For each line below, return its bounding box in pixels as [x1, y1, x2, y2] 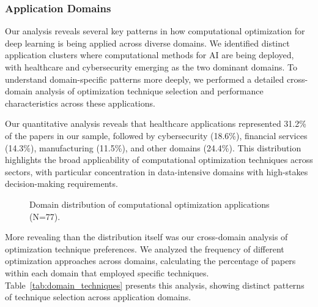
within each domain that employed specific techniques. [5, 266, 209, 279]
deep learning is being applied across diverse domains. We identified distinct [5, 36, 290, 49]
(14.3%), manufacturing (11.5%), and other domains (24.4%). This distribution [5, 141, 301, 154]
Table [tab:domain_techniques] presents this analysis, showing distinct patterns [5, 278, 305, 291]
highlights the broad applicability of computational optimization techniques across [5, 153, 313, 166]
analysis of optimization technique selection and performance [35, 85, 264, 97]
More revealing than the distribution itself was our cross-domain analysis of [5, 230, 288, 243]
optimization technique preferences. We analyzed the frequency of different [5, 242, 284, 255]
